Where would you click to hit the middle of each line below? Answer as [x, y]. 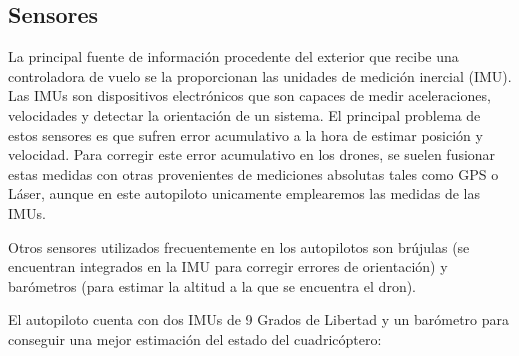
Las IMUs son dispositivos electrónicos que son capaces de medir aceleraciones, [249, 95]
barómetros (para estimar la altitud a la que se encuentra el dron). [212, 285]
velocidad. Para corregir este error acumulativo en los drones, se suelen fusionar [252, 154]
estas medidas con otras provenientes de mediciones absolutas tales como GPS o [253, 173]
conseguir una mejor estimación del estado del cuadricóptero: [195, 338]
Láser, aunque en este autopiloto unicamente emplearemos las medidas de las [244, 193]
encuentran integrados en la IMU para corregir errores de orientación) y [228, 266]
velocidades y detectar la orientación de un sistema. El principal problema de [244, 114]
